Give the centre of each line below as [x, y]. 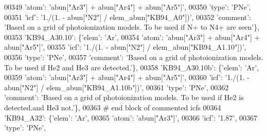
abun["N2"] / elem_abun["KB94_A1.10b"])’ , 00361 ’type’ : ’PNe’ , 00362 [117, 87]
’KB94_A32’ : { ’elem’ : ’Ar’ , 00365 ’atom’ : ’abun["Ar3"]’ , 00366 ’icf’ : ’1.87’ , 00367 [131, 117]
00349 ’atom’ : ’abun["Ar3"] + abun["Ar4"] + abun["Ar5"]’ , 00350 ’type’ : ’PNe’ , [128, 7]
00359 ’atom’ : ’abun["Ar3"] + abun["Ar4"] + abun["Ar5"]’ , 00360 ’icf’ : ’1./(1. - [127, 77]
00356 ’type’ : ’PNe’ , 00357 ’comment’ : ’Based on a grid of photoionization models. [134, 57]
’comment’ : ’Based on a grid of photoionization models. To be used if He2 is [124, 97]
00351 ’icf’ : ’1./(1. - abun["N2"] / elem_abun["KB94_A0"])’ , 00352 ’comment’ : [128, 17]
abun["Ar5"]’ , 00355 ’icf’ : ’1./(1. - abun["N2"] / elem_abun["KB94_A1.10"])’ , [125, 47]
